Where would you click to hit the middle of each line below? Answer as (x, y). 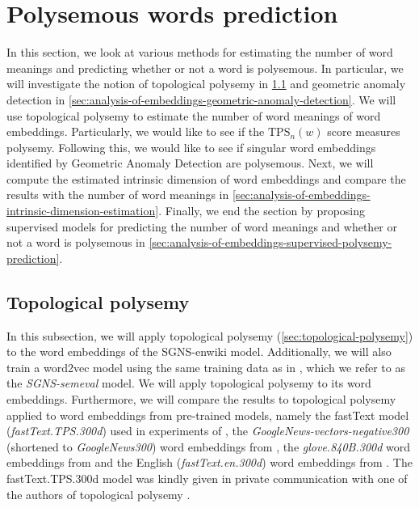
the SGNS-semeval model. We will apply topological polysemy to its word (189, 383)
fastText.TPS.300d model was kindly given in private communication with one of (207, 478)
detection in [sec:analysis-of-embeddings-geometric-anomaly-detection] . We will (201, 99)
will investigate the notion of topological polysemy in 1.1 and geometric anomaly (206, 84)
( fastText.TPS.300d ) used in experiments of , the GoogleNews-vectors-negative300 (208, 431)
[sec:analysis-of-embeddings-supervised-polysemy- (270, 242)
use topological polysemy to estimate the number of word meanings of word (194, 115)
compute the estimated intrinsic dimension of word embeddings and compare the (206, 178)
